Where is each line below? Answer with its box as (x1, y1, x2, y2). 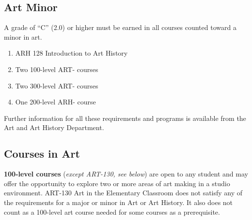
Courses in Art (4, 146, 80, 161)
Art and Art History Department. (4, 122, 104, 132)
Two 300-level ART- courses (15, 80, 98, 90)
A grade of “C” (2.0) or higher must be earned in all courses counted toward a (4, 22, 236, 32)
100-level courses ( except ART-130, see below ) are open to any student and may (4, 169, 248, 179)
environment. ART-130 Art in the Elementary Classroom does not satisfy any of (4, 188, 243, 198)
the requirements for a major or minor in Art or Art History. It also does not (4, 197, 233, 207)
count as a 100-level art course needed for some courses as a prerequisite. (4, 206, 220, 217)
